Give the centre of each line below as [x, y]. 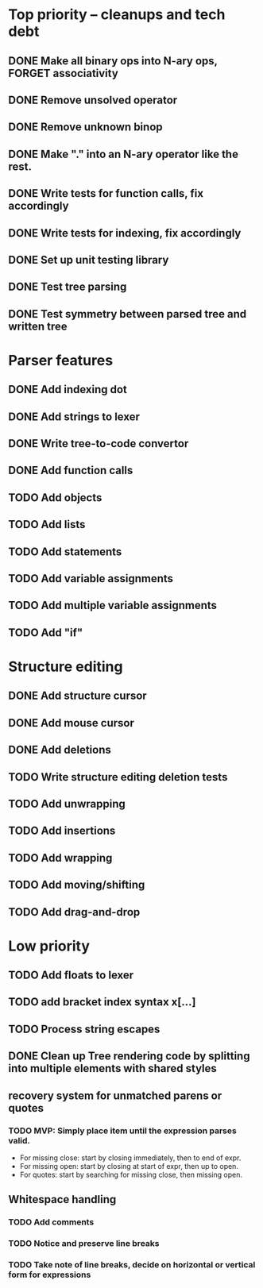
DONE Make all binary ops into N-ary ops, [113, 61]
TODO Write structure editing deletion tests [118, 777]
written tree [38, 326]
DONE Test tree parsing [68, 287]
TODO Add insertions [62, 831]
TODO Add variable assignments [91, 578]
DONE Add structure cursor [77, 696]
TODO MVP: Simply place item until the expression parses [122, 1131]
